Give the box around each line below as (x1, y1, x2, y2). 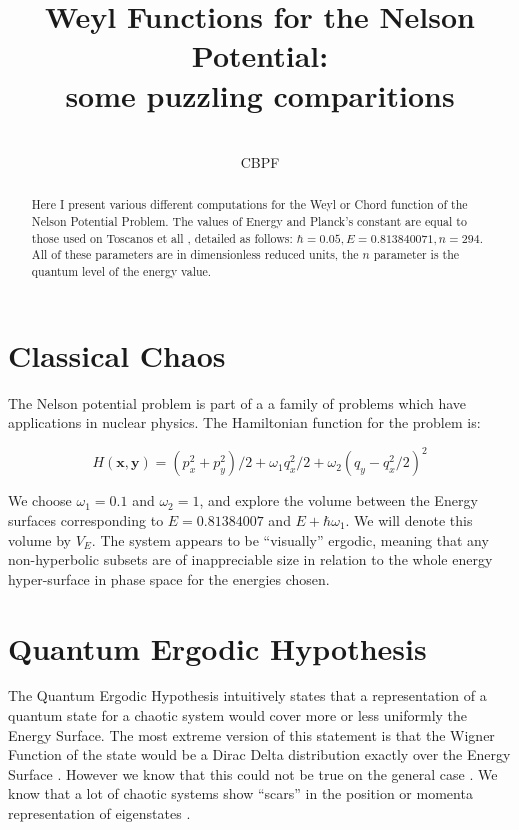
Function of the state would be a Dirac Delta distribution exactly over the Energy (8, 744, 511, 765)
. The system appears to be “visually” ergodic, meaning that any (91, 529, 489, 550)
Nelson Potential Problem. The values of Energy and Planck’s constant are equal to (31, 213, 467, 230)
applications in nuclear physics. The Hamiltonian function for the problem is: (8, 412, 481, 433)
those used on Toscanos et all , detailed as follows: (31, 229, 293, 246)
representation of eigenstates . (8, 803, 191, 824)
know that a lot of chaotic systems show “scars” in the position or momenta (8, 783, 473, 804)
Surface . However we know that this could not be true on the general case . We (8, 763, 498, 784)
